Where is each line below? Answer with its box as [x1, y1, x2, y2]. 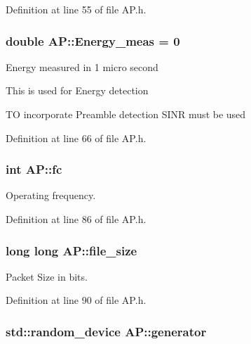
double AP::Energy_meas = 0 [6, 32, 180, 49]
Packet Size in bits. [6, 269, 88, 284]
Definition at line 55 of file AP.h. [6, 2, 147, 16]
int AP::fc [6, 160, 62, 178]
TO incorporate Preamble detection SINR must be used [6, 107, 246, 121]
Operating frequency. [6, 188, 96, 203]
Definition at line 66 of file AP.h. [6, 130, 147, 145]
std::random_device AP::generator [6, 322, 207, 340]
